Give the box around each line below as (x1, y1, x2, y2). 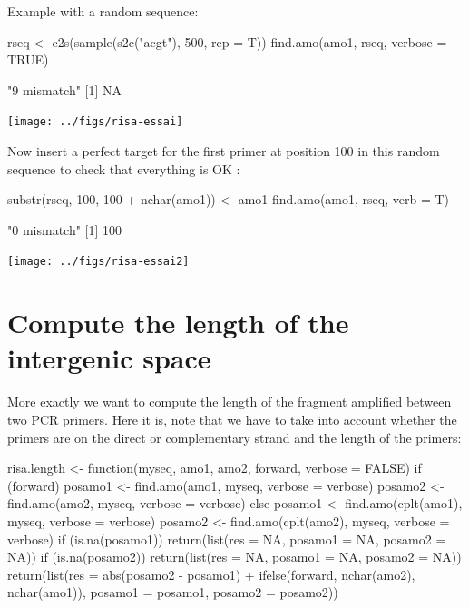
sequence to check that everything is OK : (7, 159, 240, 178)
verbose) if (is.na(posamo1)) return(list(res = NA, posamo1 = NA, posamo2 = (7, 529, 446, 548)
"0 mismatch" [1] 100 (7, 220, 122, 239)
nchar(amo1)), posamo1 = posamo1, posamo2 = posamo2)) (7, 583, 338, 602)
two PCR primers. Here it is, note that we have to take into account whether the (7, 409, 457, 428)
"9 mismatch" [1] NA (7, 80, 122, 99)
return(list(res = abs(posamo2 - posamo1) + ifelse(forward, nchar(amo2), (7, 564, 415, 583)
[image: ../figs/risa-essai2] (7, 255, 190, 269)
